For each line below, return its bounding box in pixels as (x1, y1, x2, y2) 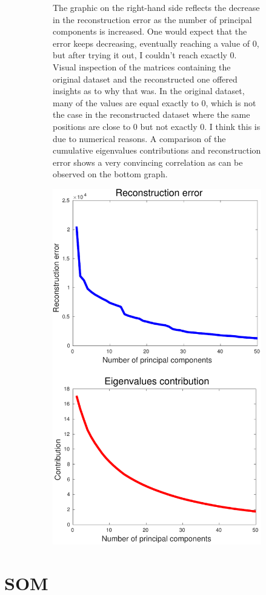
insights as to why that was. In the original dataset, (53, 84, 245, 97)
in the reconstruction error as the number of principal (53, 13, 252, 25)
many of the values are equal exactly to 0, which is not (53, 96, 256, 109)
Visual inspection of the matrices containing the (53, 60, 231, 73)
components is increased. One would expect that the (53, 25, 247, 38)
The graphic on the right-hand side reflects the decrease (53, 1, 260, 13)
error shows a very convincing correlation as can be (53, 155, 243, 168)
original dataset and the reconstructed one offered (53, 72, 238, 85)
